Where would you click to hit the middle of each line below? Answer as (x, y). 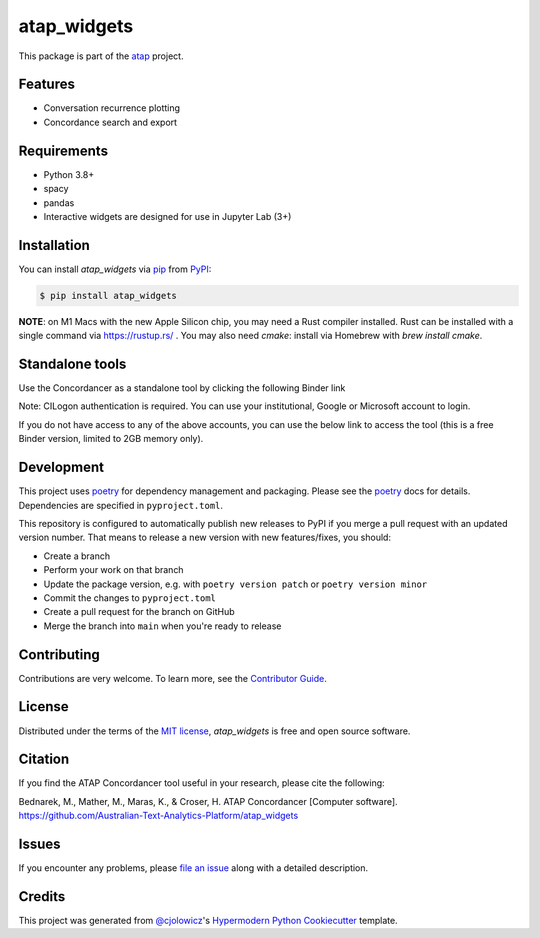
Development (61, 467)
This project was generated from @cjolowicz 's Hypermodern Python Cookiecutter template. (208, 920)
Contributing (59, 654)
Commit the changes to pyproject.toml (130, 597)
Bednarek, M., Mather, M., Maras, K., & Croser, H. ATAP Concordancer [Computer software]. (208, 801)
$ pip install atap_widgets (108, 295)
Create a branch (77, 556)
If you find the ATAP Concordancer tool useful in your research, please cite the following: (201, 783)
